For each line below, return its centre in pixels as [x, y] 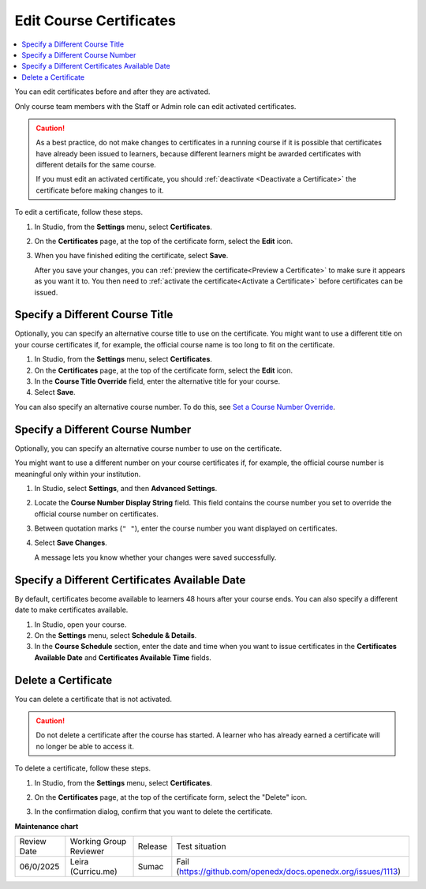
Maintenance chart [47, 826]
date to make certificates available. [71, 610]
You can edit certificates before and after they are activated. [112, 92]
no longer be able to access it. [85, 746]
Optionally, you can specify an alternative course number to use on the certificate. [148, 448]
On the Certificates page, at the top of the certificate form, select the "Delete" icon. [171, 797]
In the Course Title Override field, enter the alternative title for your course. [157, 381]
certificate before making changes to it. [100, 190]
